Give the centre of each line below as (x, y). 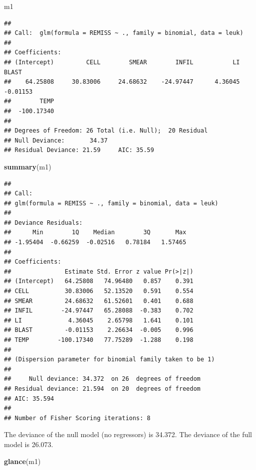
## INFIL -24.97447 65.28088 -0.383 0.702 (99, 311)
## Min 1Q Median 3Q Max (95, 233)
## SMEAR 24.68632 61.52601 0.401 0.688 (99, 301)
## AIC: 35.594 (29, 398)
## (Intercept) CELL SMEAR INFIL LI (122, 62)
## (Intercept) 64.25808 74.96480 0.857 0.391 (99, 281)
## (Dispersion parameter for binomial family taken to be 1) (110, 360)
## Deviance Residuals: (43, 223)
